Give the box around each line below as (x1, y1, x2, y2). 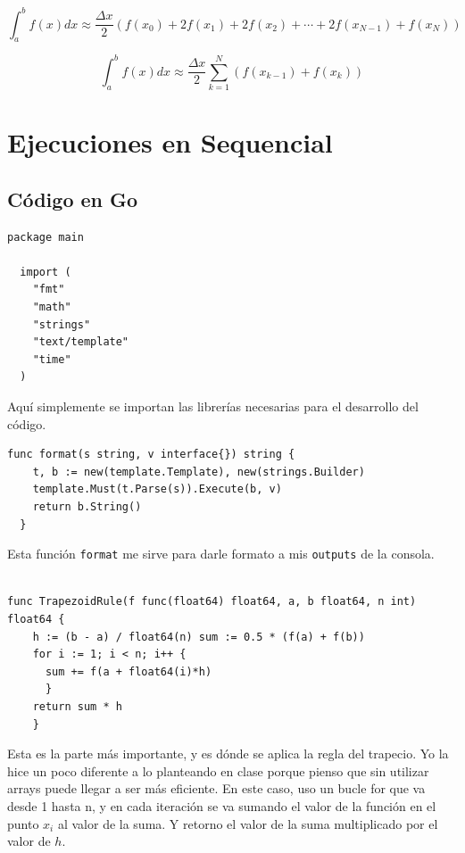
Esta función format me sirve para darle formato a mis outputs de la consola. (7, 544, 435, 563)
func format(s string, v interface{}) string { (7, 448, 295, 461)
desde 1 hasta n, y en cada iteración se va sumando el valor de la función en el (7, 796, 436, 815)
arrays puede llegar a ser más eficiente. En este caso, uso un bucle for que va (7, 779, 426, 798)
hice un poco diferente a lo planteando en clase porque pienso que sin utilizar (7, 761, 429, 780)
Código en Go (7, 185, 138, 212)
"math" (32, 301, 71, 314)
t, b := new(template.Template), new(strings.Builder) (32, 465, 365, 478)
